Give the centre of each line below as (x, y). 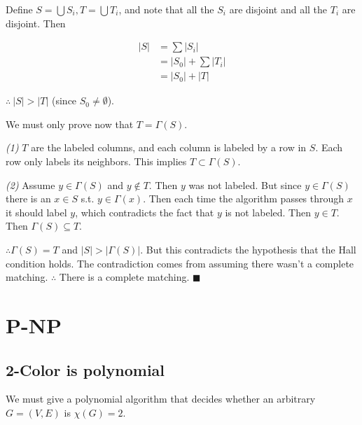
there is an (28, 198)
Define (19, 9)
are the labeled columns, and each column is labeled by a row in (169, 147)
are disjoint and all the (278, 9)
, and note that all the (166, 9)
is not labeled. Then (268, 212)
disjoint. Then (36, 23)
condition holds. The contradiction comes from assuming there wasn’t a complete (180, 263)
